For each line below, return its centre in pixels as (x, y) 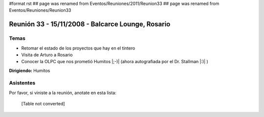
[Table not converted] (43, 104)
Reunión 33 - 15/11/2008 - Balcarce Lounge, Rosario (90, 24)
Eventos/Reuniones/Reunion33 (40, 10)
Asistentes (22, 83)
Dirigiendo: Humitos (30, 70)
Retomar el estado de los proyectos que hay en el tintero (78, 48)
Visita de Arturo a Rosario (47, 55)
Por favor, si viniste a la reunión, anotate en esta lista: (63, 93)
